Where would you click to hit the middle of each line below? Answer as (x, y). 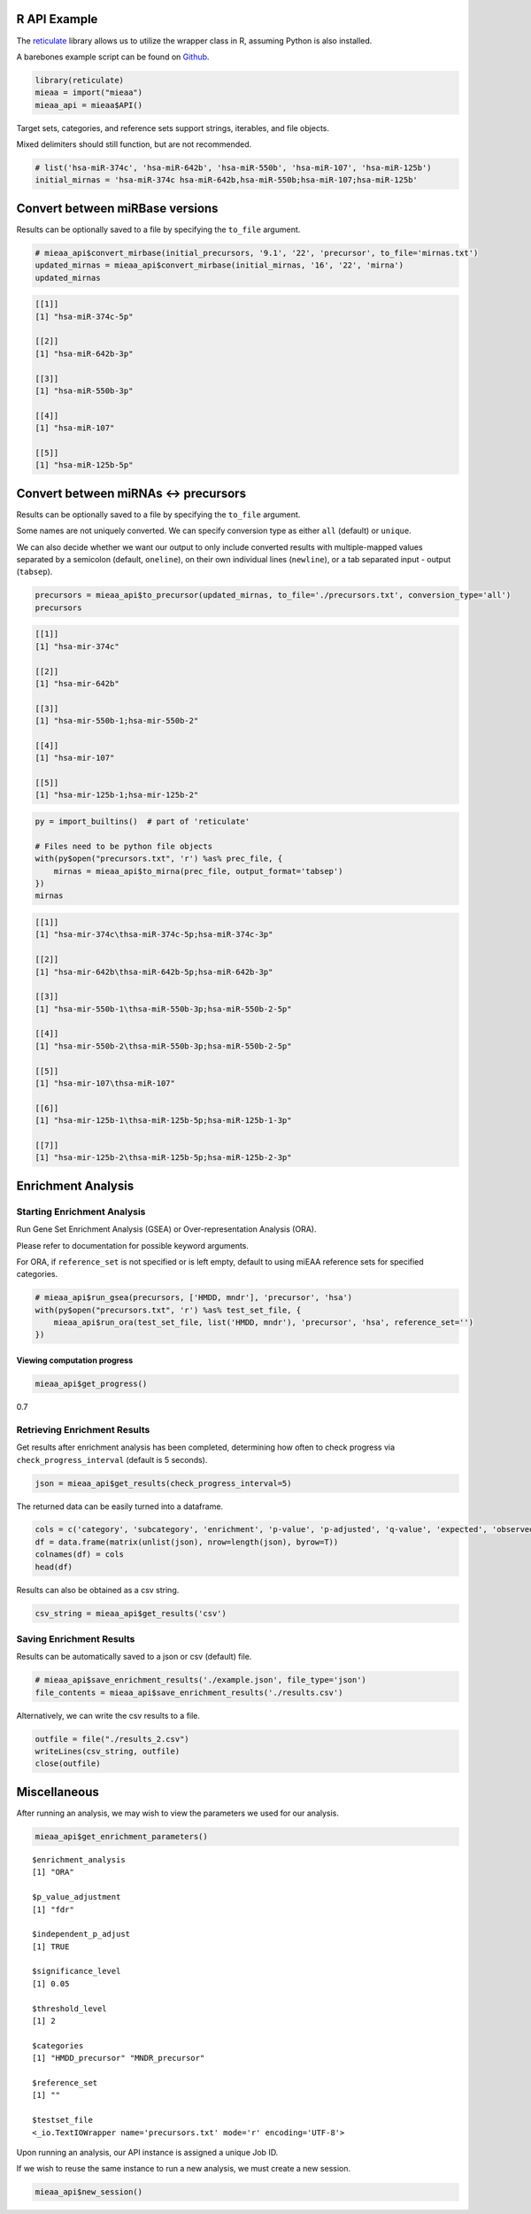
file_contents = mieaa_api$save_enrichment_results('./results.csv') (189, 1692)
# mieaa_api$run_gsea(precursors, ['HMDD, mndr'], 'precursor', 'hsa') (194, 1298)
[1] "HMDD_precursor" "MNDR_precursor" (119, 2058)
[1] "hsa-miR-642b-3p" (84, 353)
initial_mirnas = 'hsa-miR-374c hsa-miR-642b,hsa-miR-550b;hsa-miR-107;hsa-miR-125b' (226, 180)
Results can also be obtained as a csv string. (98, 1590)
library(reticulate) (79, 80)
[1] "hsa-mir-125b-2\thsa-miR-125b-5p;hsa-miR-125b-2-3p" (163, 1157)
